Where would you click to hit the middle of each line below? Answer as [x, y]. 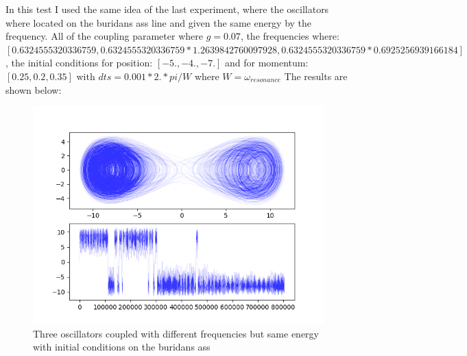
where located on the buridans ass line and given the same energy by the [159, 22]
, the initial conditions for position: [79, 63]
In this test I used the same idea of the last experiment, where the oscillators [167, 9]
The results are [316, 76]
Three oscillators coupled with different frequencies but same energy [176, 333]
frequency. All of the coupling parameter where [104, 36]
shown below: [34, 89]
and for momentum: [267, 63]
